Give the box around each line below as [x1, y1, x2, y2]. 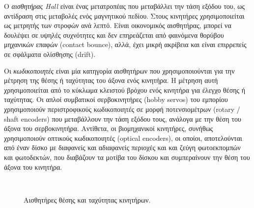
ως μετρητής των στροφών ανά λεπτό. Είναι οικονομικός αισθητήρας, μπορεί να [4, 20, 231, 30]
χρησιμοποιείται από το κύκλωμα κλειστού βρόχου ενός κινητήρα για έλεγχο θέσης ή [4, 84, 246, 95]
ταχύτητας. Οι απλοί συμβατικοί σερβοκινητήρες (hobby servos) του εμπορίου [4, 94, 228, 104]
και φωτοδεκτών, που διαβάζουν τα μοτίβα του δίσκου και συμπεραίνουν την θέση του [4, 152, 250, 162]
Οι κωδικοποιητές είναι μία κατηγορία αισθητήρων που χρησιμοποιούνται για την [4, 65, 235, 76]
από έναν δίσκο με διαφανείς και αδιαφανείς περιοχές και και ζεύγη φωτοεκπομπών [4, 142, 241, 153]
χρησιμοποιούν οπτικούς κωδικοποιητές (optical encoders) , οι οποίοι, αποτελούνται [4, 132, 242, 143]
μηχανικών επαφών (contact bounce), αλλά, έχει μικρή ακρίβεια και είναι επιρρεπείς [4, 39, 247, 50]
